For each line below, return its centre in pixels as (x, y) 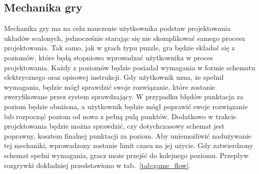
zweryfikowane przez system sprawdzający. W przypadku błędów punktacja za (124, 96)
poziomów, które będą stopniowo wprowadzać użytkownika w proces (108, 57)
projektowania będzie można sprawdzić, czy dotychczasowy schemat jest (114, 126)
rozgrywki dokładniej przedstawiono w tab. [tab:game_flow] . (97, 165)
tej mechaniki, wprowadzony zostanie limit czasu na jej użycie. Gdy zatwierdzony (129, 145)
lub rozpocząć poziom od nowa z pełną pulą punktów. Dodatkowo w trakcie (120, 116)
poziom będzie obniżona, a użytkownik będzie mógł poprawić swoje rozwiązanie (126, 106)
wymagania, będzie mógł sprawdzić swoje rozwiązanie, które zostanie (110, 87)
